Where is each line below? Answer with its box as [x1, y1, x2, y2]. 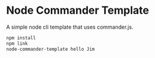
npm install [6, 35, 36, 41]
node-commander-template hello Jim [6, 46, 95, 52]
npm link [6, 40, 28, 47]
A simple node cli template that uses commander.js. [6, 23, 133, 30]
